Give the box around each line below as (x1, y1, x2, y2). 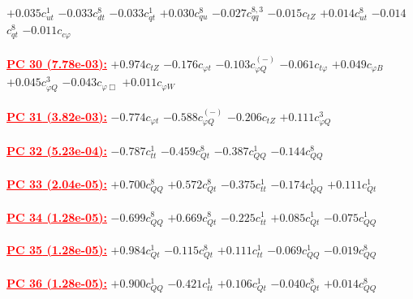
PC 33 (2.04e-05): (6, 175, 107, 192)
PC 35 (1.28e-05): (6, 241, 107, 258)
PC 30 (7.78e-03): (6, 55, 107, 72)
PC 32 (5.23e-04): (6, 142, 107, 159)
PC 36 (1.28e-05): (6, 275, 107, 292)
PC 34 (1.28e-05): (6, 208, 107, 225)
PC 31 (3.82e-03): (6, 108, 107, 124)
